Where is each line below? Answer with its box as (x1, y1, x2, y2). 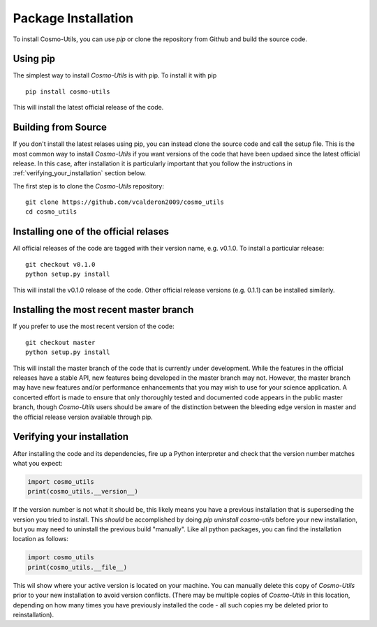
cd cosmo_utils (25, 208, 77, 216)
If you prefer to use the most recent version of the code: (13, 322, 175, 331)
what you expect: (13, 459, 63, 467)
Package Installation (13, 10, 134, 26)
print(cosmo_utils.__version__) (27, 487, 139, 496)
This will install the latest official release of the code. (13, 103, 164, 112)
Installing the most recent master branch (13, 304, 194, 316)
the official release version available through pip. (13, 413, 153, 421)
